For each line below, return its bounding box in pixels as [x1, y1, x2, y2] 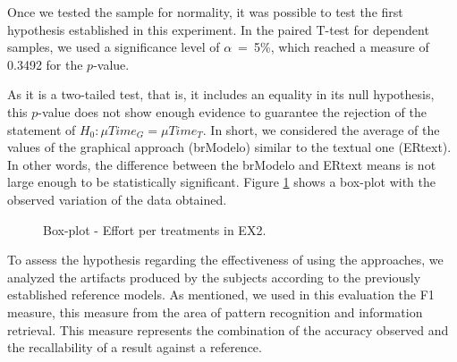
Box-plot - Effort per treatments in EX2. [43, 220, 267, 239]
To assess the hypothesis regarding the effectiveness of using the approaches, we [7, 250, 444, 269]
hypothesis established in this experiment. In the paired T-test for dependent [7, 20, 429, 38]
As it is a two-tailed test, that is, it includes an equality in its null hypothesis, [7, 85, 435, 104]
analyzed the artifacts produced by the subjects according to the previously [7, 267, 421, 286]
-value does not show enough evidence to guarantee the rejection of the [38, 102, 427, 121]
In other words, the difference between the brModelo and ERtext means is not [7, 155, 436, 173]
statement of [7, 120, 76, 139]
